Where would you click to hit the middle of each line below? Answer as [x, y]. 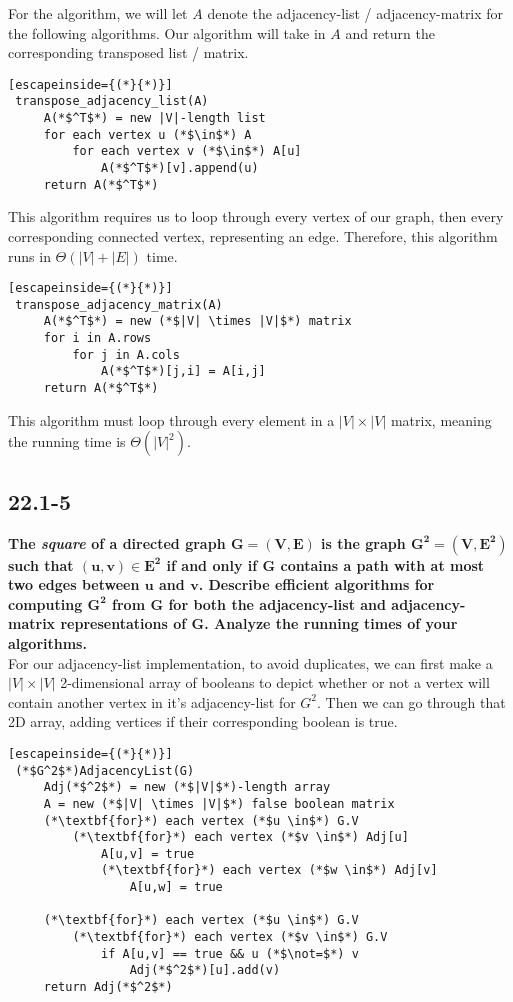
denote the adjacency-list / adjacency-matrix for [355, 13]
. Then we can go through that [411, 701]
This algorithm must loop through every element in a [171, 419]
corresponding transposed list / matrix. [128, 52]
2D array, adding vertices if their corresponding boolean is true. [203, 721]
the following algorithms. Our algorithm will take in [167, 32]
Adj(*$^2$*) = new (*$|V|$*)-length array [187, 787]
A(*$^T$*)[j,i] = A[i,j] [183, 371]
